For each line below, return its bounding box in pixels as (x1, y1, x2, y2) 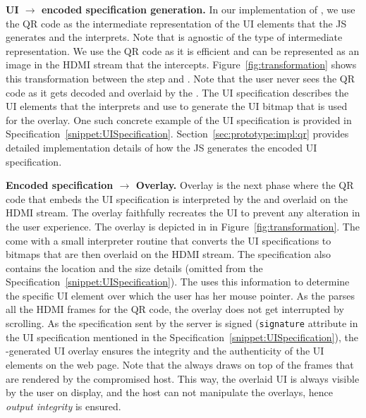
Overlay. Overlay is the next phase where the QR (135, 178, 354, 192)
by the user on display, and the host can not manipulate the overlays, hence (6, 385, 333, 400)
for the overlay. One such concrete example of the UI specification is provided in (6, 112, 352, 127)
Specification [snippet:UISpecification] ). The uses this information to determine (6, 274, 350, 289)
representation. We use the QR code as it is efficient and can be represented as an (6, 43, 360, 58)
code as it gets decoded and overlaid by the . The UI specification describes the (6, 85, 349, 99)
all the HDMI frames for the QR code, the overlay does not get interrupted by (6, 302, 344, 316)
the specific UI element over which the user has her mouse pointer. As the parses (6, 288, 355, 302)
